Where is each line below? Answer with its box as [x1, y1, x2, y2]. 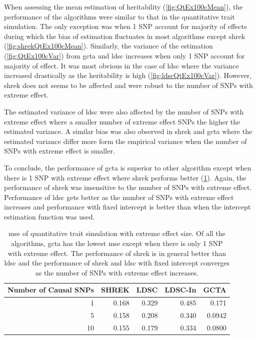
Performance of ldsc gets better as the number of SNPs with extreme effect [4, 191, 234, 202]
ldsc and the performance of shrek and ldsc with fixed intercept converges [4, 257, 230, 268]
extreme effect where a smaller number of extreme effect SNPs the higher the [4, 116, 240, 126]
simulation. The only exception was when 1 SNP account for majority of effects [4, 21, 247, 31]
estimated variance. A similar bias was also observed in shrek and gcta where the [4, 126, 252, 136]
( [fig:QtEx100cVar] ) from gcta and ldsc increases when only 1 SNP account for [4, 50, 245, 60]
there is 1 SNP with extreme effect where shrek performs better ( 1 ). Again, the [4, 172, 246, 182]
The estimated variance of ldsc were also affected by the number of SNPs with [4, 106, 244, 116]
